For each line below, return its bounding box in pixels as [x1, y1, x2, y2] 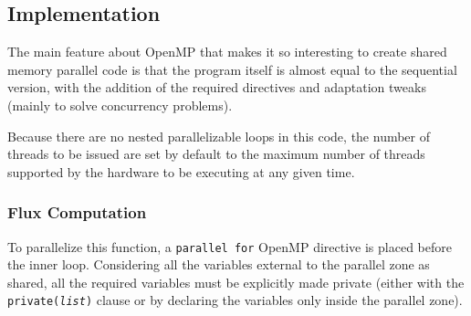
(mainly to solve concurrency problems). [7, 95, 233, 114]
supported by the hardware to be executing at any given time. [7, 162, 355, 181]
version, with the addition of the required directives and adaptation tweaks [7, 78, 426, 97]
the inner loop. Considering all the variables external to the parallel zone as [7, 255, 430, 274]
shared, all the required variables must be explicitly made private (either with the [7, 272, 465, 291]
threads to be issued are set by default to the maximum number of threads [7, 144, 425, 163]
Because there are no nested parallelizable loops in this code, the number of [7, 126, 431, 145]
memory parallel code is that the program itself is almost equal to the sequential [7, 59, 457, 79]
